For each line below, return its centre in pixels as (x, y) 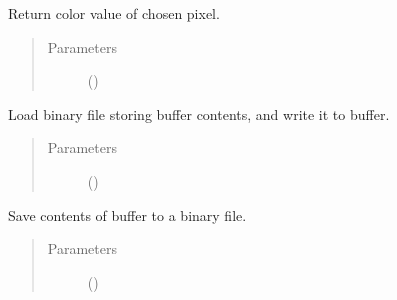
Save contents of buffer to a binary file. (127, 214)
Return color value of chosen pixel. (114, 13)
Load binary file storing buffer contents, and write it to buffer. (199, 113)
